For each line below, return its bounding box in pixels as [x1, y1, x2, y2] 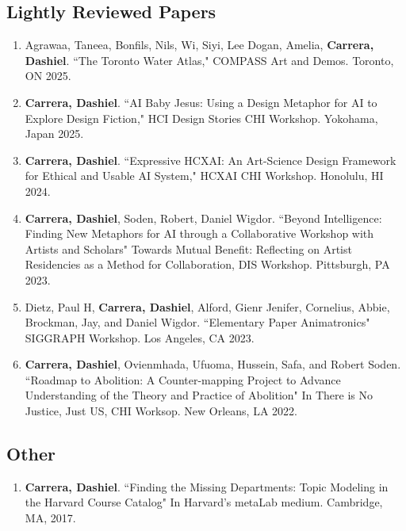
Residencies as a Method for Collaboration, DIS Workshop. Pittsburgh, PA [25, 256, 390, 273]
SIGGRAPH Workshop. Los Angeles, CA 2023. [25, 329, 255, 346]
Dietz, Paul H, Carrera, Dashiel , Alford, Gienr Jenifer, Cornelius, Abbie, [25, 298, 390, 315]
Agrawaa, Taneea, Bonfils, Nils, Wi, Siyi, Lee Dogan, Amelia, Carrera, [25, 36, 374, 53]
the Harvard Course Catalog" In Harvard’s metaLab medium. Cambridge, [25, 494, 383, 510]
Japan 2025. [25, 125, 84, 142]
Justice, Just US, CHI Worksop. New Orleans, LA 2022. [25, 403, 297, 419]
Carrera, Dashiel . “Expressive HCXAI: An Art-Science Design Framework [25, 151, 396, 168]
